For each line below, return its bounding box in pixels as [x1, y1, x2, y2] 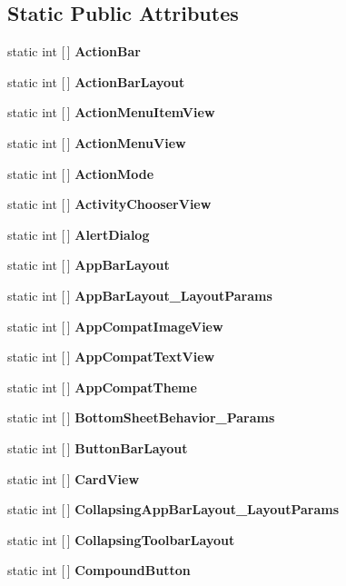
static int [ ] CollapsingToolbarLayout [7, 530, 235, 549]
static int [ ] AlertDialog [7, 224, 150, 243]
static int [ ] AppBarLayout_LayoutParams [7, 285, 272, 304]
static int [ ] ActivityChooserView [7, 194, 212, 214]
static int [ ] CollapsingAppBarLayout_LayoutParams [7, 500, 340, 519]
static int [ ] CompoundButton [7, 561, 191, 580]
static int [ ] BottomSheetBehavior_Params [7, 408, 275, 427]
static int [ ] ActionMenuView [7, 133, 186, 152]
